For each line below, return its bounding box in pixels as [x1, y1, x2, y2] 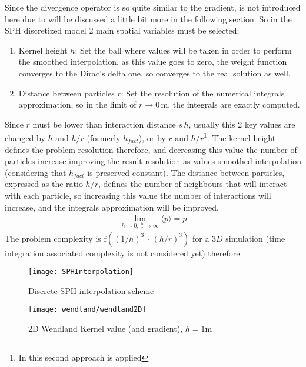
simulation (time [225, 232, 285, 244]
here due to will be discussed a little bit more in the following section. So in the [5, 12, 292, 25]
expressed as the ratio [5, 178, 83, 190]
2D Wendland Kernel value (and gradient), [28, 322, 183, 335]
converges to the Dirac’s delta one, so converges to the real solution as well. [18, 66, 291, 79]
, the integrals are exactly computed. [168, 98, 300, 111]
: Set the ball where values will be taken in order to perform [75, 44, 292, 56]
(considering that [5, 166, 66, 178]
